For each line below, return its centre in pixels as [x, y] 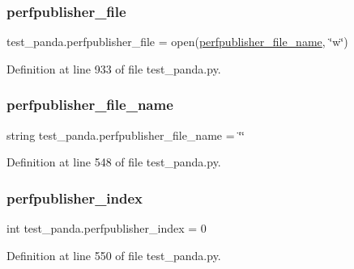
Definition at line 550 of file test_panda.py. [114, 255]
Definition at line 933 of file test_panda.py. [114, 68]
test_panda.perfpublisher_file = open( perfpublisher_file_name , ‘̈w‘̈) [177, 42]
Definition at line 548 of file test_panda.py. [114, 162]
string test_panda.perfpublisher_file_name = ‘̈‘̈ [126, 134]
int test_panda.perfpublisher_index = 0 [107, 228]
